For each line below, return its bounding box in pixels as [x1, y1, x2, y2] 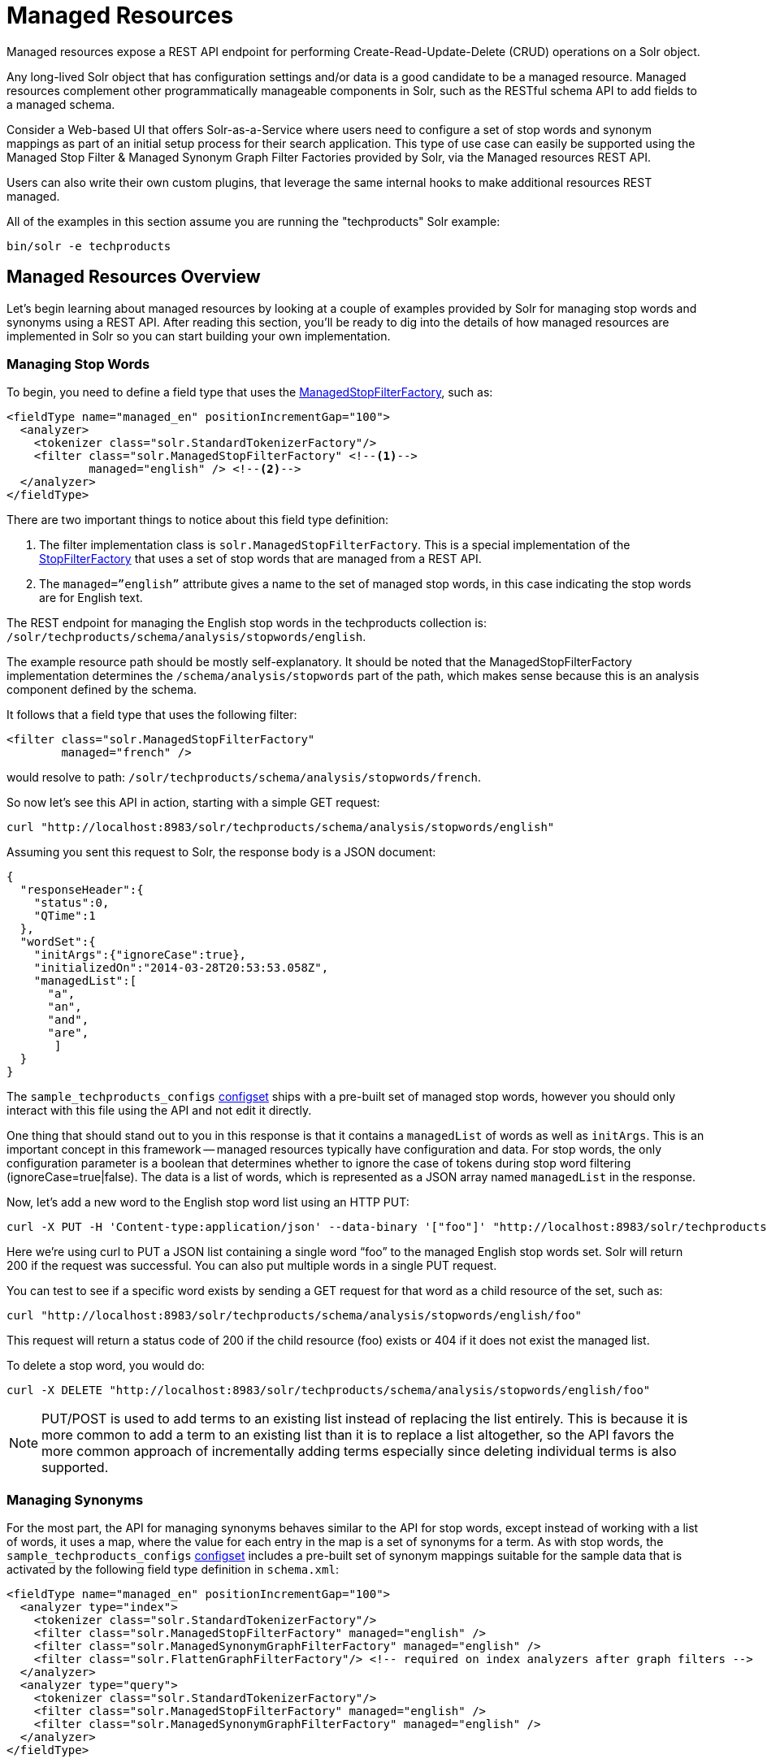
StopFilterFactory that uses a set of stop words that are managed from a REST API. [39, 552, 482, 566]
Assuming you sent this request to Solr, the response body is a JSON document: [6, 845, 436, 860]
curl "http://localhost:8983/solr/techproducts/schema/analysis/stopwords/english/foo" [6, 1309, 583, 1323]
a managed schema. [6, 97, 115, 111]
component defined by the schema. [6, 682, 197, 697]
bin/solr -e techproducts [6, 239, 171, 253]
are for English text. [39, 591, 143, 605]
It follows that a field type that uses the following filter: [6, 708, 297, 722]
